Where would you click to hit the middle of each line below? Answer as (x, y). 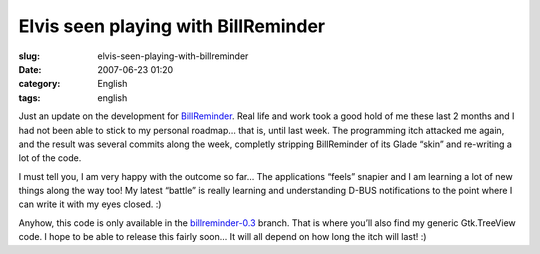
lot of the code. (50, 158)
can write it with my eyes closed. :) (90, 204)
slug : (29, 56)
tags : (29, 97)
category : (39, 84)
